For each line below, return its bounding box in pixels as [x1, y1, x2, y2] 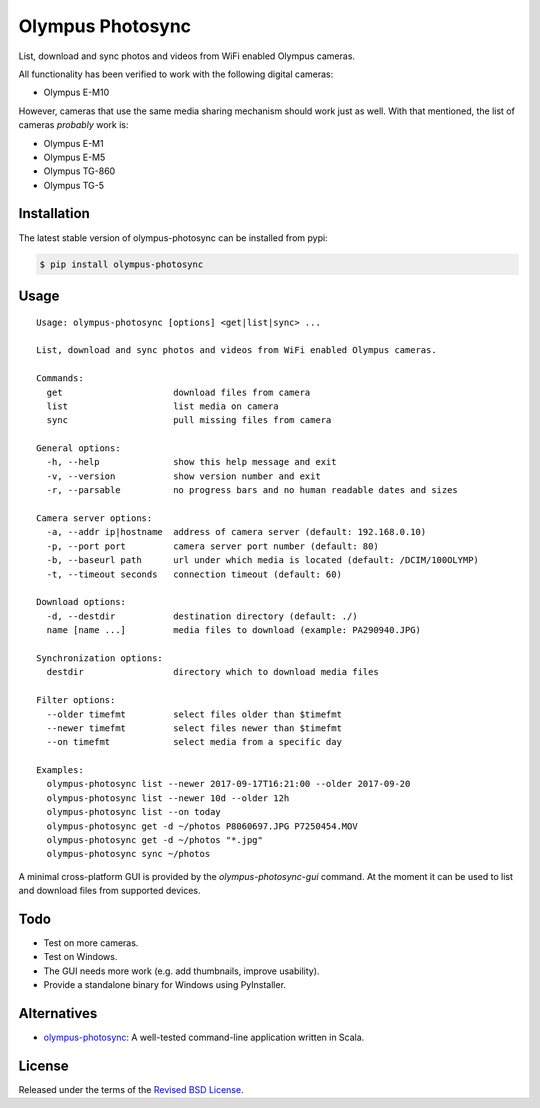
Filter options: [36, 695, 116, 706]
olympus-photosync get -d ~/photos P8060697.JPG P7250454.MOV [46, 820, 359, 832]
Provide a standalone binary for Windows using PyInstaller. [43, 979, 287, 991]
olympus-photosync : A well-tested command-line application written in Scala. [43, 1031, 365, 1044]
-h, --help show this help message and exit [46, 456, 337, 468]
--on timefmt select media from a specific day [46, 736, 342, 748]
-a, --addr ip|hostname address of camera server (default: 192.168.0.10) [46, 526, 427, 538]
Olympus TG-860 [43, 165, 116, 177]
